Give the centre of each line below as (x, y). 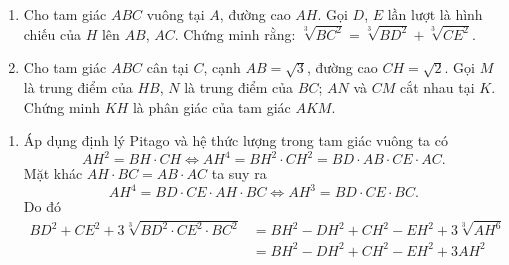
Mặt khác (53, 173)
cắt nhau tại (437, 87)
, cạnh (222, 67)
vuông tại (175, 14)
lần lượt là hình (435, 14)
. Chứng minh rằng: (235, 33)
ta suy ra (239, 173)
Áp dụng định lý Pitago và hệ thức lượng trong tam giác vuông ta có (235, 140)
